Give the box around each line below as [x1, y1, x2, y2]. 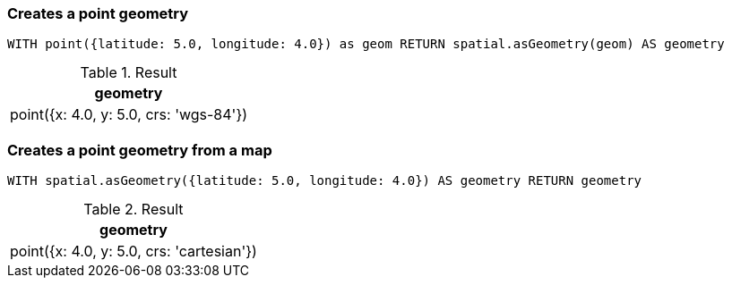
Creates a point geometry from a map [7, 140, 272, 159]
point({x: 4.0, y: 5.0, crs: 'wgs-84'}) [10, 105, 248, 124]
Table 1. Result [80, 63, 177, 82]
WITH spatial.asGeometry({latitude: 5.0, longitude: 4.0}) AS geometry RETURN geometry [7, 173, 642, 189]
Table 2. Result [83, 200, 184, 219]
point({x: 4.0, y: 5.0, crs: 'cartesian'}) [10, 242, 257, 261]
